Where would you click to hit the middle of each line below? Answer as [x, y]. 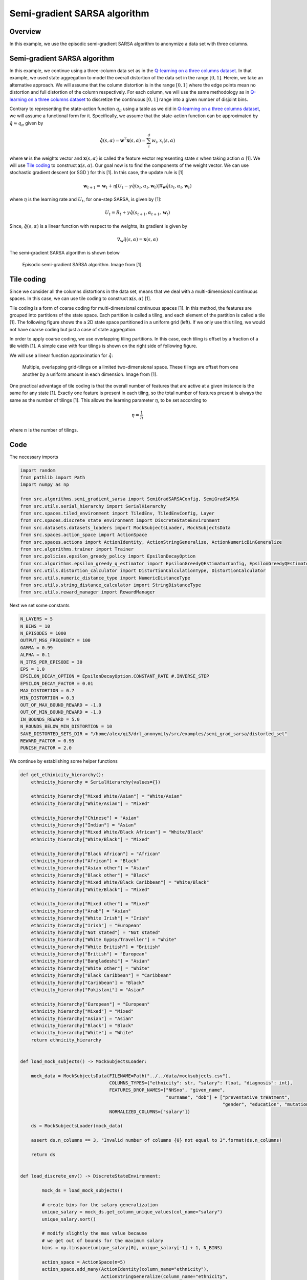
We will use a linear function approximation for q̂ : [61, 355]
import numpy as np [45, 485]
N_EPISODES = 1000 [43, 633]
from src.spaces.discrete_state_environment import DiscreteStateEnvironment [120, 520]
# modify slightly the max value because [94, 1233]
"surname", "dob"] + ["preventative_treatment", [228, 1097]
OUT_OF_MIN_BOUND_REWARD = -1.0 [61, 712]
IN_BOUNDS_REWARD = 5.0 [50, 719]
